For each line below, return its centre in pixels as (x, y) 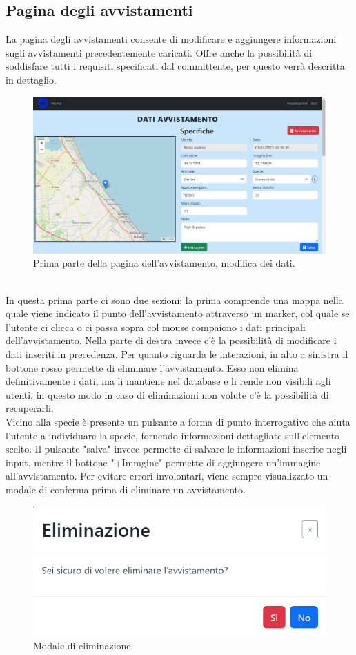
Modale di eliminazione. (83, 646)
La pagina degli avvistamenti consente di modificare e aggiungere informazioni (171, 39)
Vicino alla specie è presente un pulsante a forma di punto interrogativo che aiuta (178, 422)
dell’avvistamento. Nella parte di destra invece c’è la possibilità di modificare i (171, 340)
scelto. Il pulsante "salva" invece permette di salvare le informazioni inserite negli (176, 449)
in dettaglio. (31, 79)
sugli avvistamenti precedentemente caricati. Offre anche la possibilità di (159, 52)
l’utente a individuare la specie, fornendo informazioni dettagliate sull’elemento (173, 435)
